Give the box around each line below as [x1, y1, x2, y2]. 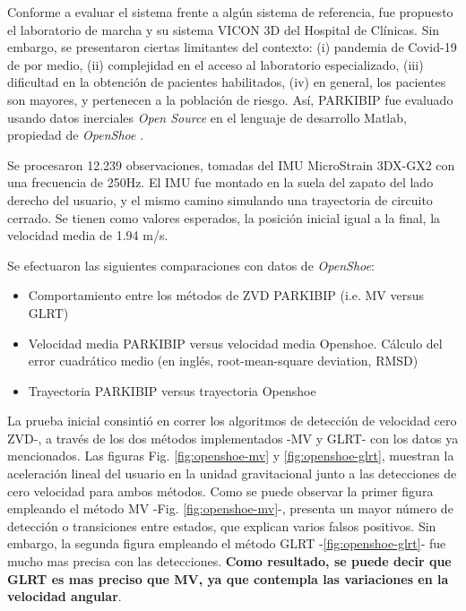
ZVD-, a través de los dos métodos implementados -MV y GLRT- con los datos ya [7, 428, 459, 447]
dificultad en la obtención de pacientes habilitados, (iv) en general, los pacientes [7, 73, 446, 91]
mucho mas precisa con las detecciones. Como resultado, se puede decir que [7, 552, 452, 571]
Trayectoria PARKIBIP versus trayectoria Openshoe [28, 381, 316, 400]
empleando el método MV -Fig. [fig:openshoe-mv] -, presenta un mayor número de [7, 499, 453, 518]
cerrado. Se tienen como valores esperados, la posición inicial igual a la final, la [7, 208, 441, 227]
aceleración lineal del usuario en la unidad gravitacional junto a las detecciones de [7, 464, 457, 483]
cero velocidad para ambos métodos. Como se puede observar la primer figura [7, 481, 434, 500]
